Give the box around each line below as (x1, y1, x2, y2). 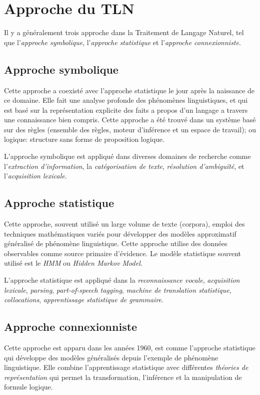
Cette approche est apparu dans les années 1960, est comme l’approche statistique (4, 342, 255, 353)
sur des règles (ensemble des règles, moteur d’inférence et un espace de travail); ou (4, 124, 256, 134)
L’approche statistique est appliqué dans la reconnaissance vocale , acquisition (4, 275, 240, 285)
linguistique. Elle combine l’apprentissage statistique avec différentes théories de (4, 362, 248, 372)
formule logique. (4, 381, 53, 392)
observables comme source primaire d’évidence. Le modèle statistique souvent (4, 248, 241, 258)
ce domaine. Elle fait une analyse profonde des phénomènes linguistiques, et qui (4, 95, 248, 105)
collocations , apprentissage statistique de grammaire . (4, 294, 163, 305)
